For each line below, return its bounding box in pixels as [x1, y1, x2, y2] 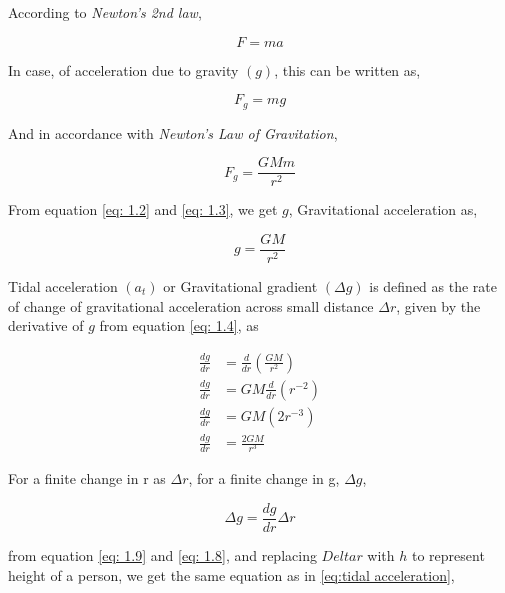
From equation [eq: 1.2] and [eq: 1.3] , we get [8, 199, 278, 220]
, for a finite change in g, [188, 468, 340, 489]
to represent [412, 544, 485, 565]
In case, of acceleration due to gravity [8, 59, 239, 80]
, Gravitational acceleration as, [288, 199, 478, 220]
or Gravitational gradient [163, 275, 318, 296]
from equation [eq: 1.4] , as [99, 315, 259, 336]
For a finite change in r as [8, 468, 166, 489]
